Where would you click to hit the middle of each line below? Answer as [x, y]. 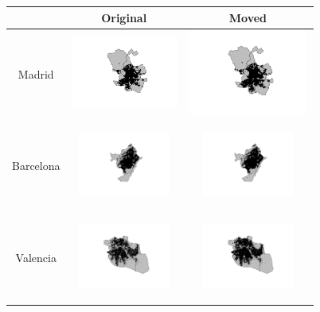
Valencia [36, 258]
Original [124, 17]
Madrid [36, 73]
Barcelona [36, 166]
